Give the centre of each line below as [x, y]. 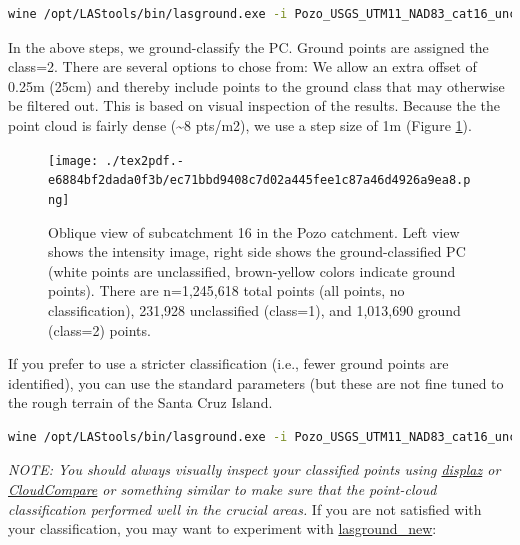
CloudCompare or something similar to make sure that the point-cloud [222, 489]
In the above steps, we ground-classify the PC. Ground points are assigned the [248, 46]
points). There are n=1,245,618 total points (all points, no [226, 290]
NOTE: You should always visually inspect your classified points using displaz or [254, 469]
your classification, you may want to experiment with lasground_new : [222, 528]
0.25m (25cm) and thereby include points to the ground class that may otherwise [256, 85]
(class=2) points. [99, 329]
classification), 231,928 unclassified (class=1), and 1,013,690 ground [254, 309]
